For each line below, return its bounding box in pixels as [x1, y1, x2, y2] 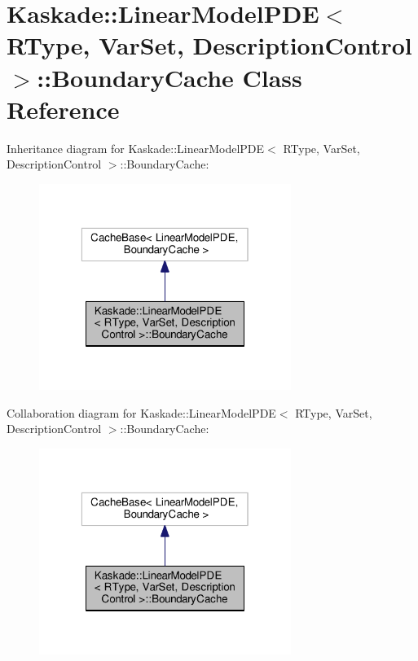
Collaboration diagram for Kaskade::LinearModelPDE [7, 404, 276, 421]
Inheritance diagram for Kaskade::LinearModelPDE [7, 139, 265, 156]
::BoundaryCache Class [37, 60, 302, 94]
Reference [7, 92, 120, 125]
